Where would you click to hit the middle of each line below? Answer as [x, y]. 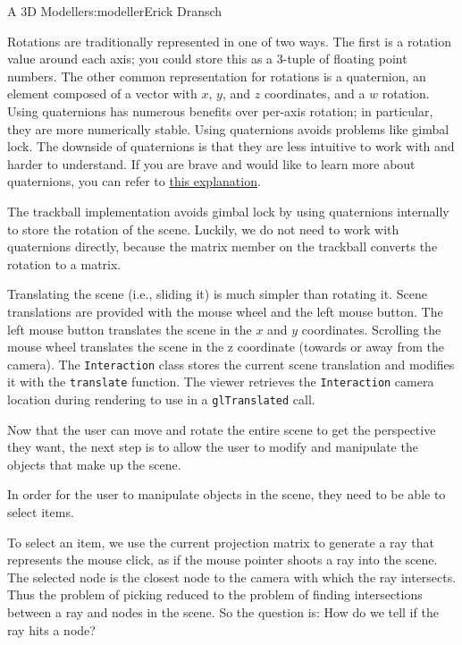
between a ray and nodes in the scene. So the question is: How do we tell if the [223, 612]
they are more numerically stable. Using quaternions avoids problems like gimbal [228, 128]
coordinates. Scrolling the [371, 329]
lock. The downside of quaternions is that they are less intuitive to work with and [231, 146]
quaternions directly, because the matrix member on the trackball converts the [223, 246]
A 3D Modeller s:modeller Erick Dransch [115, 11]
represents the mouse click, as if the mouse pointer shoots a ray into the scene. [223, 560]
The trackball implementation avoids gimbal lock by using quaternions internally [228, 211]
